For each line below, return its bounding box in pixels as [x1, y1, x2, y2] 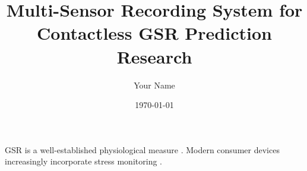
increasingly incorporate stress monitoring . [5, 155, 162, 167]
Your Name [134, 78, 175, 91]
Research [116, 44, 192, 68]
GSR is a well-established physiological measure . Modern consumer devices [5, 143, 280, 156]
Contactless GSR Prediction [37, 21, 272, 45]
